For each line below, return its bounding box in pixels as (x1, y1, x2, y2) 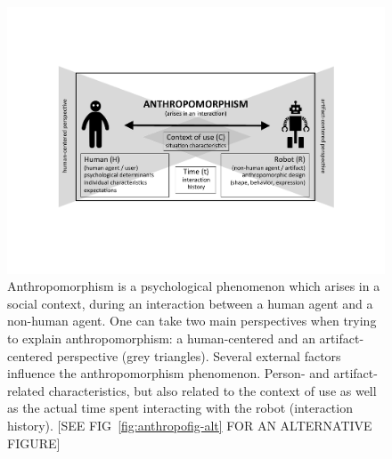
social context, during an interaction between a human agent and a (7, 294, 373, 312)
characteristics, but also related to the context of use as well (48, 381, 377, 399)
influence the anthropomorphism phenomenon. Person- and (7, 364, 330, 382)
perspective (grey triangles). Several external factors (56, 346, 341, 365)
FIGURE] (7, 433, 61, 452)
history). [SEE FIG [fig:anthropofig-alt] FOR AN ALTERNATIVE (7, 416, 372, 434)
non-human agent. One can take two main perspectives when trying (7, 311, 377, 330)
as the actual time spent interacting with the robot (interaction (7, 399, 353, 417)
